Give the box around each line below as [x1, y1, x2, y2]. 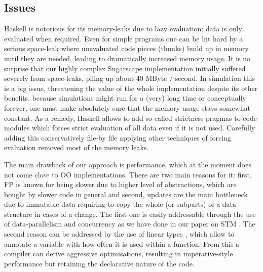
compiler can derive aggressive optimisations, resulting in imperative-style [4, 248, 233, 259]
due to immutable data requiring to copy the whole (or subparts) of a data [4, 199, 237, 209]
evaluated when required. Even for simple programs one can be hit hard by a [4, 33, 243, 43]
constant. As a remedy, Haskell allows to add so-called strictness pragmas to [4, 112, 241, 123]
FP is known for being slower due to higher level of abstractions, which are [4, 179, 237, 190]
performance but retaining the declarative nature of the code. [4, 258, 195, 268]
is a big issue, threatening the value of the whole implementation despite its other [4, 82, 258, 93]
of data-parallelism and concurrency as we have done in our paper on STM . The [4, 218, 255, 229]
